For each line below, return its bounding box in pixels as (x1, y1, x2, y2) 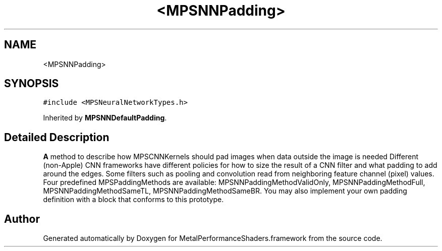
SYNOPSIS (4, 77, 59, 90)
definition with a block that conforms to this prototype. (43, 195, 224, 204)
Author (4, 212, 40, 225)
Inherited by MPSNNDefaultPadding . (43, 113, 167, 122)
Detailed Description (4, 131, 109, 144)
